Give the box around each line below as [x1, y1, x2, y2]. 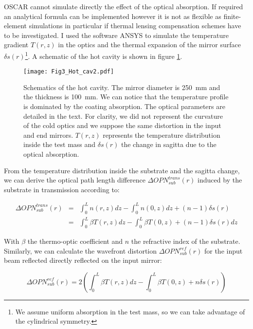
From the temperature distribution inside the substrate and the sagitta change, [4, 165, 240, 175]
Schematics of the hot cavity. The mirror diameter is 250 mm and [23, 82, 220, 92]
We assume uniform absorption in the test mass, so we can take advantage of [15, 306, 245, 316]
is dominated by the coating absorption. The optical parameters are [23, 101, 225, 111]
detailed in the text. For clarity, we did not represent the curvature [23, 110, 223, 121]
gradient [4, 39, 29, 50]
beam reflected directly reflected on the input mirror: [4, 255, 162, 265]
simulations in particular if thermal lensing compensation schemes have [29, 20, 241, 31]
